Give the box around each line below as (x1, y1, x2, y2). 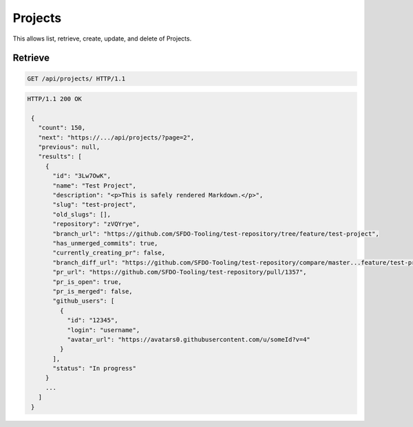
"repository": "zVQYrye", (52, 220, 140, 228)
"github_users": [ (52, 297, 115, 305)
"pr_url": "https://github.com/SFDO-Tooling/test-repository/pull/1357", (52, 268, 307, 276)
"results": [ (38, 153, 83, 161)
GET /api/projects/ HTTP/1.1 (27, 74, 126, 83)
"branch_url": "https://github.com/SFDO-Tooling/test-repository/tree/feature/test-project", (52, 230, 380, 237)
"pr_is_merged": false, (52, 287, 134, 295)
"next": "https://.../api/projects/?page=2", (38, 133, 195, 141)
